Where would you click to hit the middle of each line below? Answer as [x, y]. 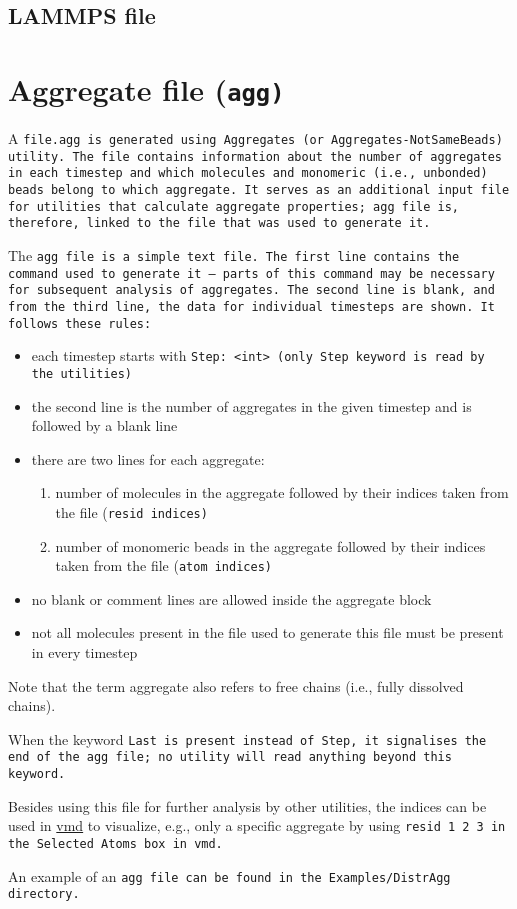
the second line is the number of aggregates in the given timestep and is [251, 405]
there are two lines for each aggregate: [148, 458]
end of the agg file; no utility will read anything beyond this [230, 757]
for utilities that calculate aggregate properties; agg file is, [234, 206]
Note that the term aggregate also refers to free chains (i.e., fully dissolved [236, 685]
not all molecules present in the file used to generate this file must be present [267, 632]
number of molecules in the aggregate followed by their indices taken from [282, 492]
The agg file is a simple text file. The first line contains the [234, 254]
